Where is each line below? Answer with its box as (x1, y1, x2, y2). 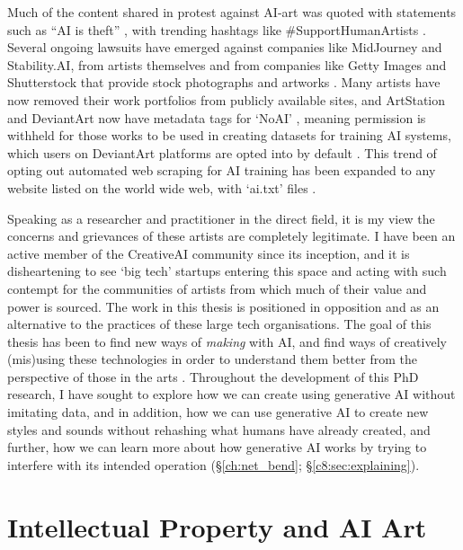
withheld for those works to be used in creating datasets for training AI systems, (7, 126, 451, 145)
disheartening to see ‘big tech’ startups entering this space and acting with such (7, 262, 447, 280)
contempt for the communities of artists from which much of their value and (7, 279, 427, 297)
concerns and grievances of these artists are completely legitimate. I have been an (7, 226, 456, 245)
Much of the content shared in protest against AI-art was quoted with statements (7, 3, 457, 21)
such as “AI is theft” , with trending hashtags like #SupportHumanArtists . (7, 20, 426, 39)
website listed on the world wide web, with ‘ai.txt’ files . (7, 178, 316, 197)
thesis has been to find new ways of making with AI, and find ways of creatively (7, 332, 447, 350)
